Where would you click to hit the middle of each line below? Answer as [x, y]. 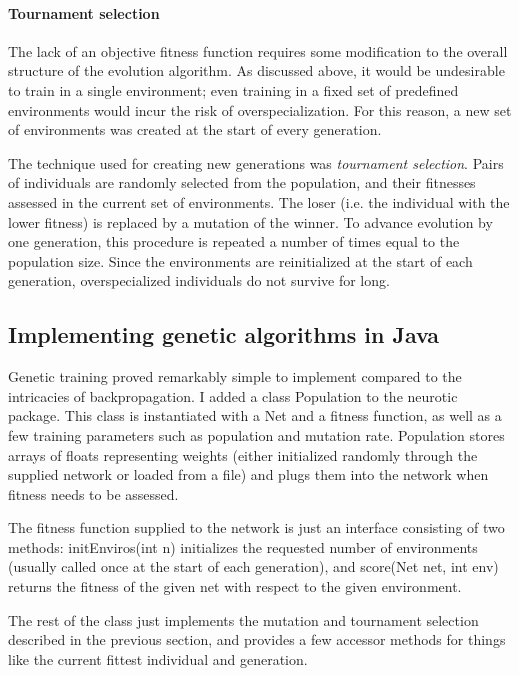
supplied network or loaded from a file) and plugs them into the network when [248, 474]
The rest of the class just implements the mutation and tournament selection [243, 619]
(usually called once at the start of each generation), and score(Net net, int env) [253, 566]
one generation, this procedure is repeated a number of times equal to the [234, 241]
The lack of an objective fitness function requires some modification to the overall [258, 50]
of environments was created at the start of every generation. [195, 129]
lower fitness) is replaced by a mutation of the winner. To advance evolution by [250, 221]
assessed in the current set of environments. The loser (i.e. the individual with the [259, 201]
